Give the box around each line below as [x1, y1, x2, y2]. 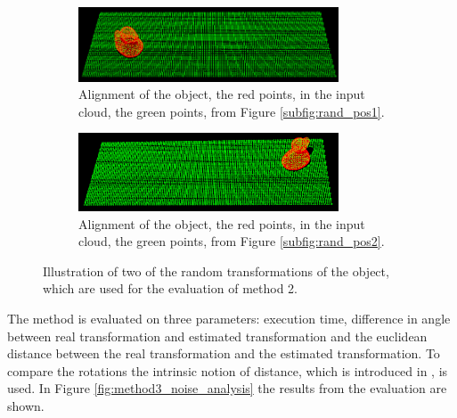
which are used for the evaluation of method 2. [43, 279, 298, 298]
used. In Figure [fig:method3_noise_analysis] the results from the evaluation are [7, 379, 447, 398]
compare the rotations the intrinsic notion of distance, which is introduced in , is [7, 361, 448, 380]
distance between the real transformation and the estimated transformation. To [7, 344, 440, 363]
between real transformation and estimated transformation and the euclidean [7, 326, 428, 345]
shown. [7, 396, 45, 414]
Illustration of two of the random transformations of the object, [43, 261, 389, 280]
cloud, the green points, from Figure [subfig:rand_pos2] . [78, 232, 385, 250]
